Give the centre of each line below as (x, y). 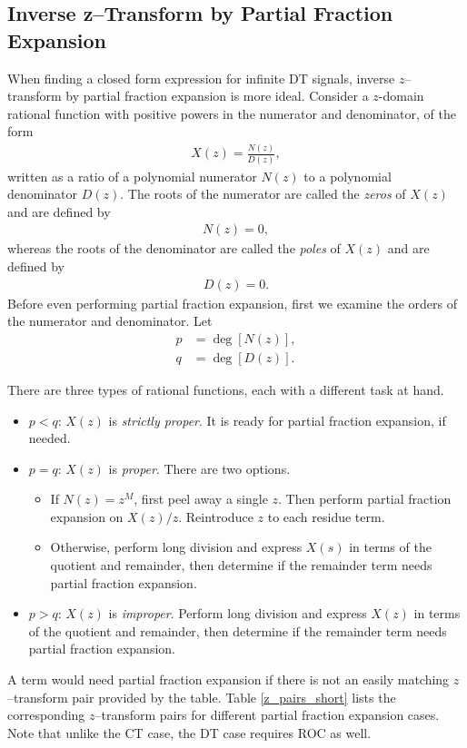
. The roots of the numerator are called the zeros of (263, 194)
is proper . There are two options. (199, 468)
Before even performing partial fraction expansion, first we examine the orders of (233, 303)
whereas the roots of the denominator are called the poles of (174, 248)
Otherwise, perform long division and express (176, 547)
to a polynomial (348, 176)
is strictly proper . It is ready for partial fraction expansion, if (277, 420)
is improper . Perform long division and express (238, 613)
